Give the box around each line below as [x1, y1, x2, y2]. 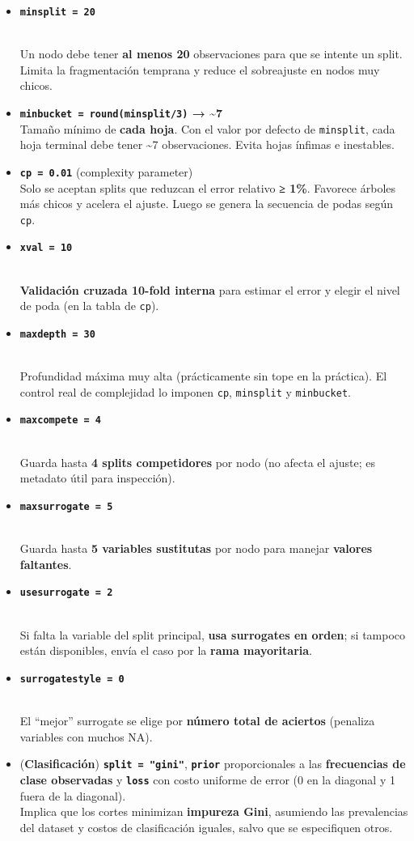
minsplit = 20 [19, 6, 95, 18]
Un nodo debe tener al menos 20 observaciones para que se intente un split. [19, 45, 403, 62]
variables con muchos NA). [19, 728, 153, 745]
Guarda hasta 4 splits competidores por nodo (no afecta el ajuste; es [19, 453, 376, 470]
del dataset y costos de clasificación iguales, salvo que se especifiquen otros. [19, 818, 393, 835]
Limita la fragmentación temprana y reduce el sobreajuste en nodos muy [19, 61, 380, 78]
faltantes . [19, 555, 72, 572]
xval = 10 [19, 242, 73, 254]
